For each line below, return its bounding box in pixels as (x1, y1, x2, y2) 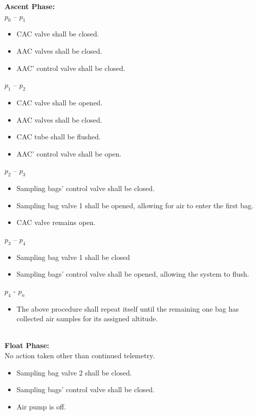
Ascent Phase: (5, 1, 55, 11)
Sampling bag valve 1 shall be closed (16, 251, 130, 262)
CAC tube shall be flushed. (16, 131, 101, 142)
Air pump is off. (16, 401, 66, 411)
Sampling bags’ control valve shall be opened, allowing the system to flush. (16, 269, 249, 279)
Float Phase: (5, 340, 50, 351)
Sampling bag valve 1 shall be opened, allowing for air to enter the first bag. (16, 200, 253, 210)
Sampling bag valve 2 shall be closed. (16, 367, 132, 378)
